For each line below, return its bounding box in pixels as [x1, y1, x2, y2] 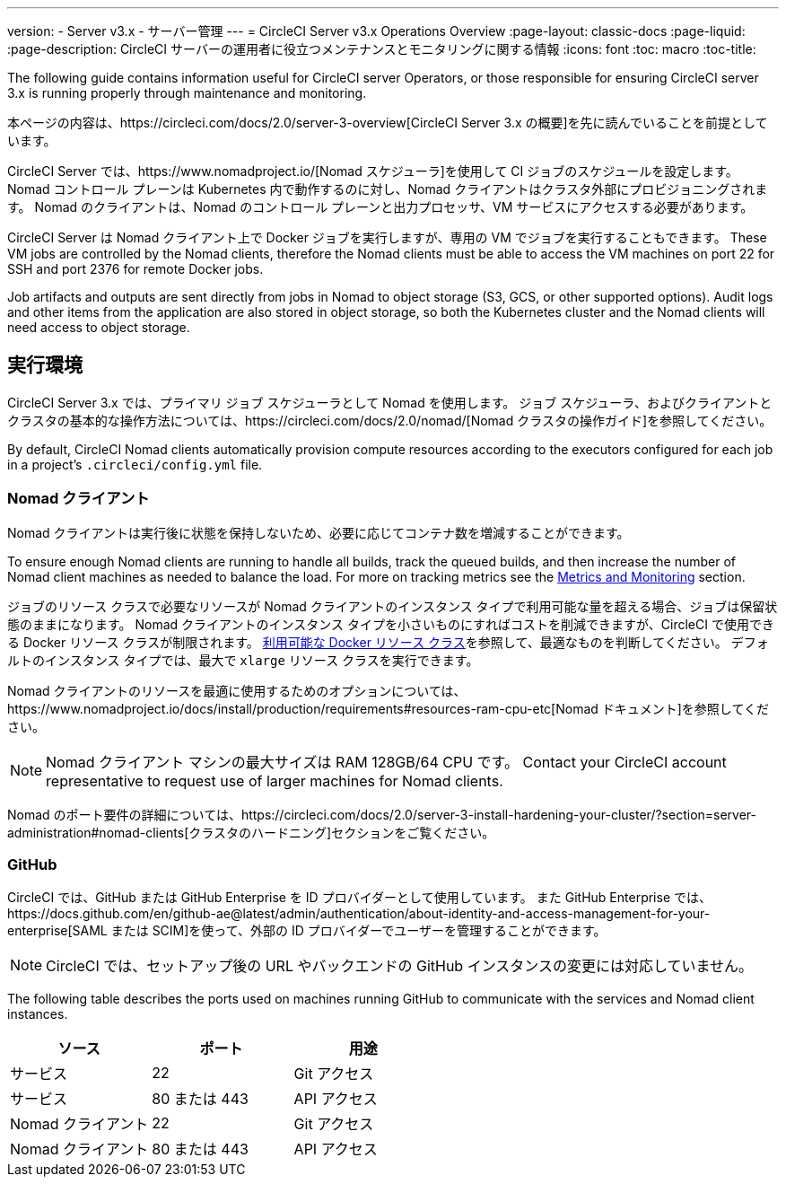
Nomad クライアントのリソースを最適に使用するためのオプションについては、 [7, 682, 467, 698]
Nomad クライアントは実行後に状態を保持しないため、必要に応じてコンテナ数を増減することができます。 [7, 524, 630, 540]
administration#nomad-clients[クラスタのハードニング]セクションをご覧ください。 [7, 824, 495, 840]
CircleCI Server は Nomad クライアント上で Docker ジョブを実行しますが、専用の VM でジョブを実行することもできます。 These [7, 230, 767, 245]
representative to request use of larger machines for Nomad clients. [46, 771, 503, 790]
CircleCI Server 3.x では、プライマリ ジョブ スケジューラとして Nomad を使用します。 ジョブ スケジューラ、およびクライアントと [7, 394, 773, 410]
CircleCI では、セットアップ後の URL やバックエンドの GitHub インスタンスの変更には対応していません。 [46, 957, 754, 976]
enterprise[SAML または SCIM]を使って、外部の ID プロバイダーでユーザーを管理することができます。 [7, 923, 607, 939]
